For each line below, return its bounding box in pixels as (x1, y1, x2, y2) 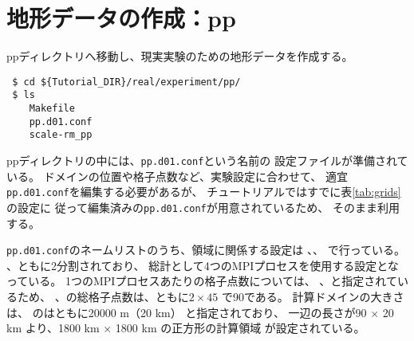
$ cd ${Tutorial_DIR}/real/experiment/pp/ (12, 76, 241, 88)
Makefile (29, 103, 75, 115)
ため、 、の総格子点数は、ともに (17, 288, 189, 304)
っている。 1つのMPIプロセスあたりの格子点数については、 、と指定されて (6, 272, 397, 289)
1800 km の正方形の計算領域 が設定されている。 (115, 319, 365, 336)
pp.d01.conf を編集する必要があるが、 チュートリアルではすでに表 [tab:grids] (6, 183, 401, 200)
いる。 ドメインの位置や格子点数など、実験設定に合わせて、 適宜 (6, 167, 348, 184)
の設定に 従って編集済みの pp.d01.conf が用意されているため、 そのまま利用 (6, 198, 400, 215)
